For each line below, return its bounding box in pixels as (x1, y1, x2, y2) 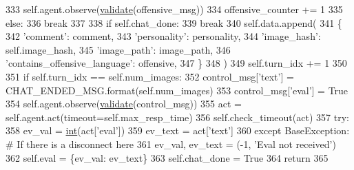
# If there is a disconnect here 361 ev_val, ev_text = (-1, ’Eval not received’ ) (6, 136, 336, 151)
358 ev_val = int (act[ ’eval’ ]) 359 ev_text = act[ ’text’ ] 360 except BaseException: (6, 123, 350, 138)
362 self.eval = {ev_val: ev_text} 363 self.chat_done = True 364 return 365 (6, 150, 329, 164)
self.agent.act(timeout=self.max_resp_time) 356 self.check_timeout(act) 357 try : (6, 109, 349, 124)
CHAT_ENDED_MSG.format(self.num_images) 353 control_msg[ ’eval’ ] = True (6, 83, 348, 97)
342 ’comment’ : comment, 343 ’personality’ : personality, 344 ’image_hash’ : (6, 29, 321, 43)
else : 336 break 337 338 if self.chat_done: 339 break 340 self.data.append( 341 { (6, 15, 342, 30)
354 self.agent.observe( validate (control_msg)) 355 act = (6, 96, 242, 111)
